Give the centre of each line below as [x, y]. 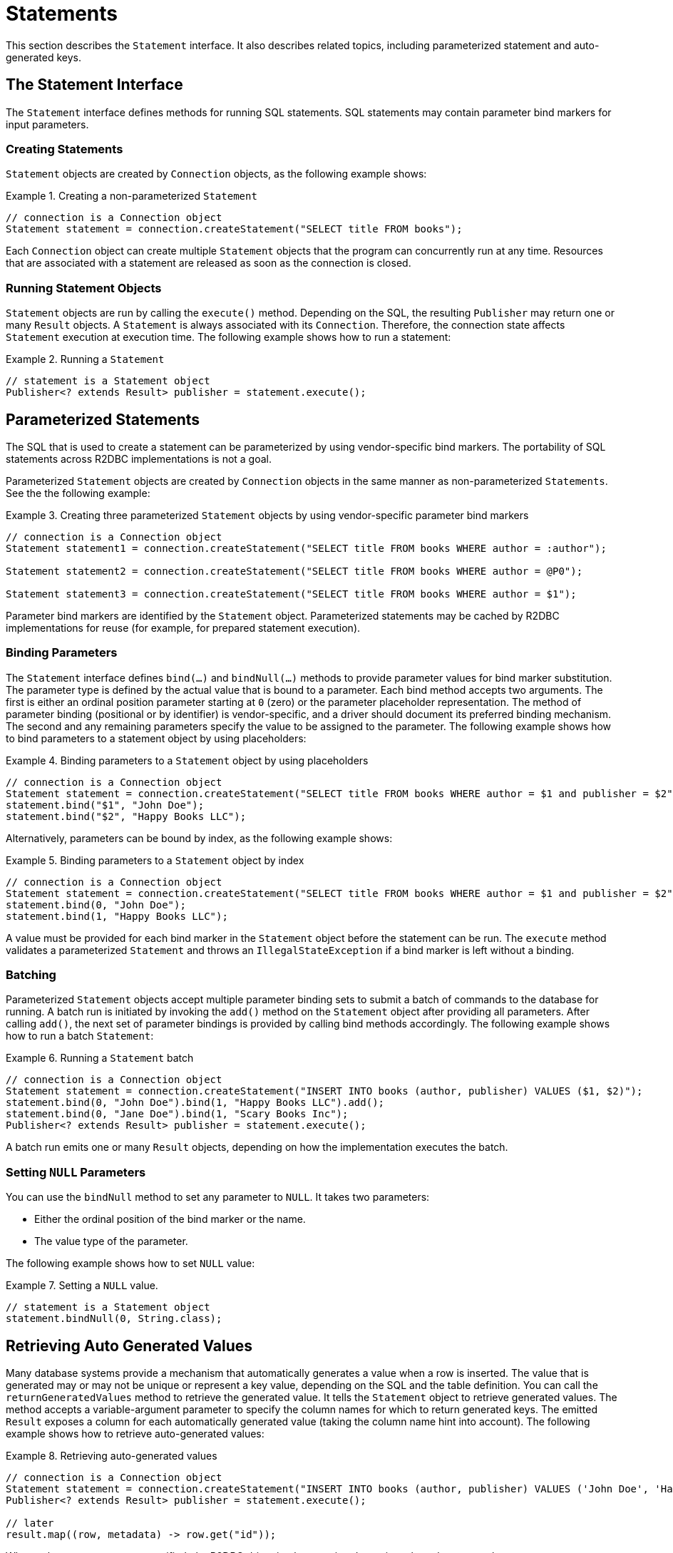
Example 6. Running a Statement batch [100, 1058]
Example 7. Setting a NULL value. [82, 1286]
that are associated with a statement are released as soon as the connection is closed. [209, 263]
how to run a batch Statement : [80, 1036]
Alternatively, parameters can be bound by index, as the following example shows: [199, 838]
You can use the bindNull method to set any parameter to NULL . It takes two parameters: [218, 1197]
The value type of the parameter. [111, 1241]
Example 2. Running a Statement [85, 359]
